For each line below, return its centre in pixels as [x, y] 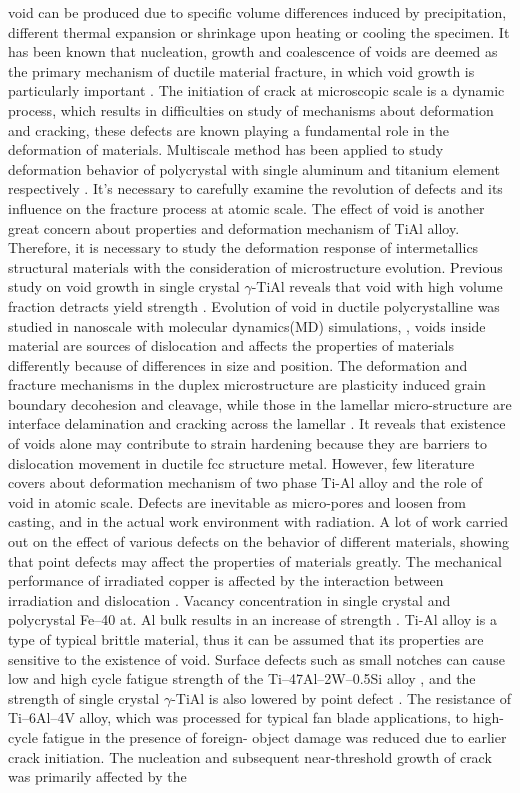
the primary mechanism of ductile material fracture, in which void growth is [241, 70]
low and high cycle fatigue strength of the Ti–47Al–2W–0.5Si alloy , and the [242, 678]
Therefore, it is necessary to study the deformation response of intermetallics [243, 247]
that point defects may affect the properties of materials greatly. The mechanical [255, 560]
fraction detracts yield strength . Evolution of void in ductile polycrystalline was [254, 305]
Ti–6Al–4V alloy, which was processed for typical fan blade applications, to [238, 717]
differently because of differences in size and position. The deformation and [238, 364]
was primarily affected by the [97, 776]
